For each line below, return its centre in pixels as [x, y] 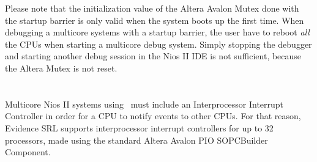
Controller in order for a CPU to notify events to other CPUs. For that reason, [153, 116]
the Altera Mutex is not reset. [61, 68]
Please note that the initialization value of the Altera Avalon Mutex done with [152, 8]
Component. [28, 152]
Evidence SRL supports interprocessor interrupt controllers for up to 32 [139, 127]
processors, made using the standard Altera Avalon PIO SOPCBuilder [136, 140]
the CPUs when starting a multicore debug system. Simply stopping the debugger [158, 44]
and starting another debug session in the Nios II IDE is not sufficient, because [153, 56]
